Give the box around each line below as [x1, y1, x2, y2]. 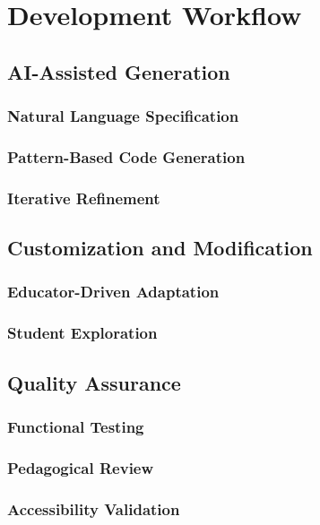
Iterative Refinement [7, 186, 160, 209]
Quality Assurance [7, 368, 181, 396]
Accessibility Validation [7, 497, 180, 520]
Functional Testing [7, 415, 144, 437]
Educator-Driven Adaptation [7, 280, 220, 303]
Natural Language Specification [7, 105, 239, 127]
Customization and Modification [7, 234, 313, 262]
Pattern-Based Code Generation [7, 145, 246, 168]
